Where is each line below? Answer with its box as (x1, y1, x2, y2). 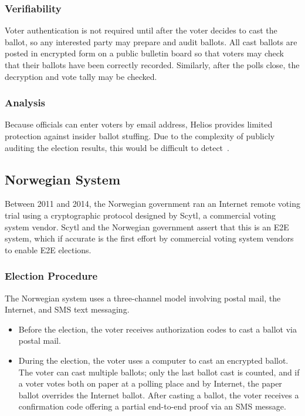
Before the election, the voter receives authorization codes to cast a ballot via (18, 323, 297, 335)
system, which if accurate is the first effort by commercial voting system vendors (5, 232, 294, 244)
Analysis (5, 95, 46, 110)
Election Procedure (5, 269, 98, 283)
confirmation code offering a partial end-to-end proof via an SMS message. (18, 400, 286, 412)
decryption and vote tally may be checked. (5, 70, 157, 82)
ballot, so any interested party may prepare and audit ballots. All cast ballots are (5, 35, 297, 48)
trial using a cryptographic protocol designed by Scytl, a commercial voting (5, 209, 276, 221)
